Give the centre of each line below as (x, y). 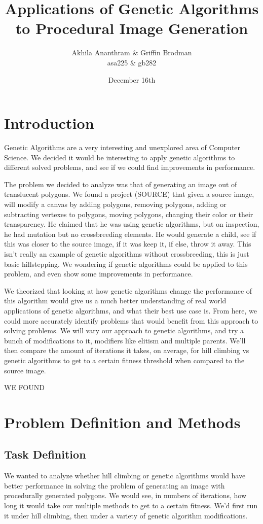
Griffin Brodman (166, 53)
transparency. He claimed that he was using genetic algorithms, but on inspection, (132, 224)
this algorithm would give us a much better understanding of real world (115, 301)
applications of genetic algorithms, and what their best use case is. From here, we (130, 310)
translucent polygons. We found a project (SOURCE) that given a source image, (129, 194)
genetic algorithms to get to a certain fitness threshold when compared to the (124, 360)
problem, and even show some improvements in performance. (99, 274)
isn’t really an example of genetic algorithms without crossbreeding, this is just (127, 253)
